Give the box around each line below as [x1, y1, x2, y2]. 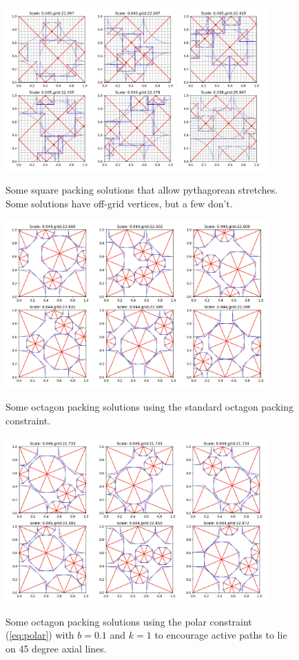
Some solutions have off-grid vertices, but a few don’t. [6, 196, 233, 210]
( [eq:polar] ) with [6, 628, 74, 642]
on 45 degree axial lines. [6, 641, 107, 655]
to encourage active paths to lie [154, 628, 287, 642]
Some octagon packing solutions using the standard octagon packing [6, 400, 294, 414]
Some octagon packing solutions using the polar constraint [6, 614, 252, 628]
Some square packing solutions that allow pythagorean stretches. [6, 183, 278, 197]
